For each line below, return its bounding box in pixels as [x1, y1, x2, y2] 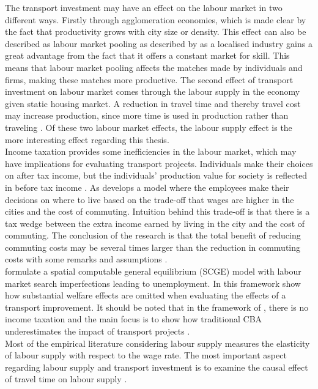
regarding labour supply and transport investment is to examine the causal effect [5, 360, 308, 373]
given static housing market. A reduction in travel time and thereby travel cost [5, 97, 301, 109]
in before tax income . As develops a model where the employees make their [5, 180, 289, 193]
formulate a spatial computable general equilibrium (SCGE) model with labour [5, 265, 301, 278]
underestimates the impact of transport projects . [5, 325, 190, 338]
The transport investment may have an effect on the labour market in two [5, 1, 283, 13]
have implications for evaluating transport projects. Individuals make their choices [5, 157, 313, 169]
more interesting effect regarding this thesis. [5, 133, 169, 146]
